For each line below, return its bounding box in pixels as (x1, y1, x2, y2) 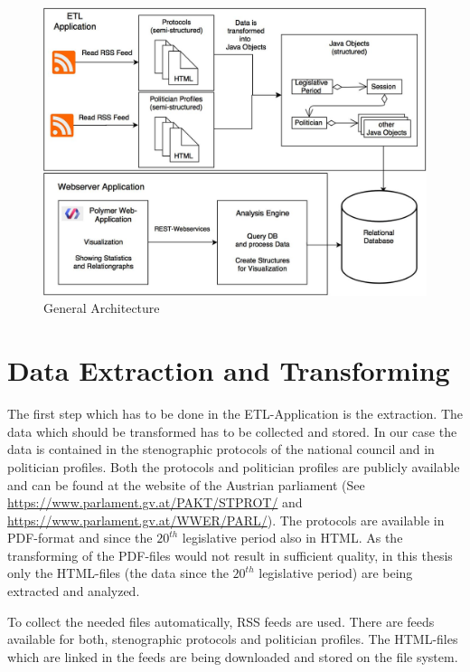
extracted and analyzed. (7, 582, 140, 601)
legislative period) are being (258, 563, 413, 582)
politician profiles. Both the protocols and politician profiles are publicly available (7, 457, 460, 476)
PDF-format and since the (7, 528, 153, 547)
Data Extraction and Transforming (7, 352, 450, 389)
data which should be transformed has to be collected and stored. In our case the (7, 421, 457, 440)
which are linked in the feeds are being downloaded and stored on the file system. (7, 647, 458, 666)
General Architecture (43, 298, 160, 317)
